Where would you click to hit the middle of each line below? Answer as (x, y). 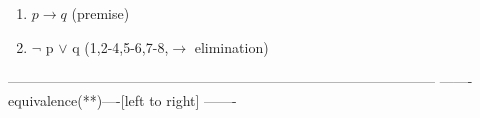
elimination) (231, 46)
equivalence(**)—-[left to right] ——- (122, 99)
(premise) (100, 13)
